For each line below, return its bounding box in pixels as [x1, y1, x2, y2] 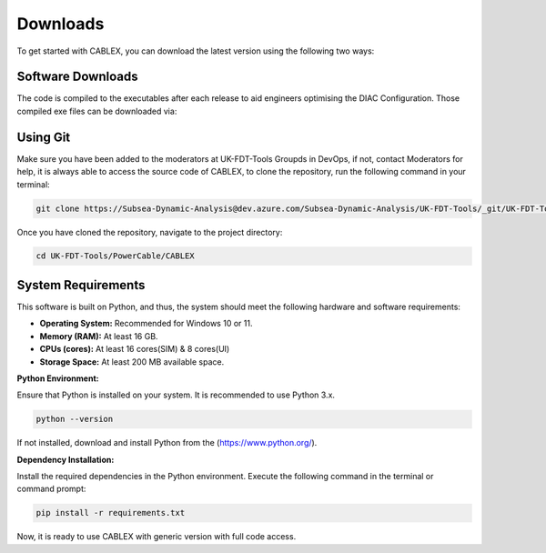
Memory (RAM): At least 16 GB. [39, 330, 158, 341]
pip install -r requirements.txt [35, 508, 186, 518]
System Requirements [16, 277, 146, 293]
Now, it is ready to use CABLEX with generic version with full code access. [16, 531, 297, 542]
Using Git [16, 129, 71, 145]
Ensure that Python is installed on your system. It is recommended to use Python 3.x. [16, 389, 336, 400]
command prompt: [16, 483, 86, 495]
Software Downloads [16, 69, 138, 85]
